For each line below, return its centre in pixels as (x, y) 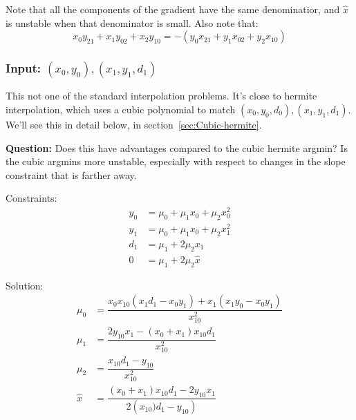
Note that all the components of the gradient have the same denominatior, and (173, 9)
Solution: (25, 285)
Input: (24, 68)
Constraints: (31, 198)
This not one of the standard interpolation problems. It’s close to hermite (161, 96)
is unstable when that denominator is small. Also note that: (132, 22)
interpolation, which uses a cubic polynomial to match (121, 109)
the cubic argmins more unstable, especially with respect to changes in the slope (176, 161)
